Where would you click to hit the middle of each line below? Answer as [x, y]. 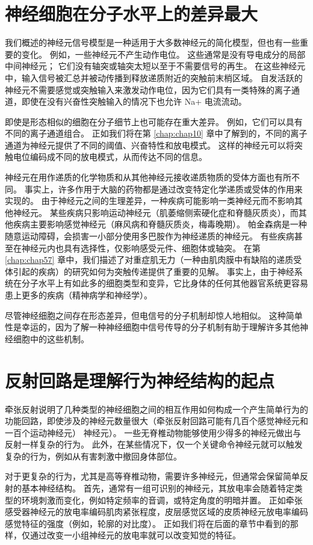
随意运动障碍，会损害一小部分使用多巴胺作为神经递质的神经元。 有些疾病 [150, 236]
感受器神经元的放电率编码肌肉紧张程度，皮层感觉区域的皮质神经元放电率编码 [156, 512]
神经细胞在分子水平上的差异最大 [132, 14]
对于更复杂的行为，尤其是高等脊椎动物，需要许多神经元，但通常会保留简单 [152, 476]
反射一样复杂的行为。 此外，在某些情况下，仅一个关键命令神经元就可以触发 [154, 444]
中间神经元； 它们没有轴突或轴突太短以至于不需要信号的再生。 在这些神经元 [155, 66]
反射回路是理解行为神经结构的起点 [140, 380]
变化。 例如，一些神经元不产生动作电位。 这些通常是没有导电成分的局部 [163, 54]
